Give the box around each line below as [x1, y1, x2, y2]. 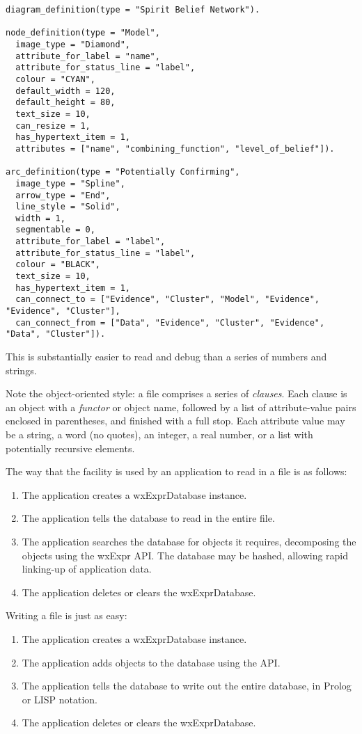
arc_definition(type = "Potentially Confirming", [6, 167, 240, 177]
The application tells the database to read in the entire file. [22, 511, 275, 525]
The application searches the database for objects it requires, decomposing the [22, 534, 356, 548]
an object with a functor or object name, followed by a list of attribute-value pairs [6, 399, 356, 414]
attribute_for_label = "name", [15, 51, 160, 61]
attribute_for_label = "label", [15, 237, 166, 247]
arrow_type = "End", [15, 190, 111, 200]
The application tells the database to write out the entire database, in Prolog [22, 678, 352, 693]
